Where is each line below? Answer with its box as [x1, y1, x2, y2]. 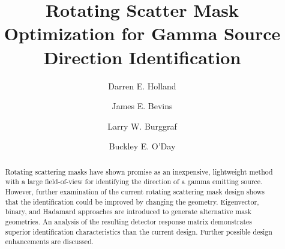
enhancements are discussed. [5, 236, 94, 247]
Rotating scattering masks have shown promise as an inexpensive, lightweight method [5, 166, 273, 176]
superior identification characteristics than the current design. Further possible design [5, 226, 272, 236]
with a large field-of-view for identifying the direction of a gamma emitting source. [5, 176, 263, 187]
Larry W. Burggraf [107, 119, 177, 132]
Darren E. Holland [108, 79, 176, 92]
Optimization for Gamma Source [4, 21, 281, 46]
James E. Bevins [112, 100, 173, 112]
